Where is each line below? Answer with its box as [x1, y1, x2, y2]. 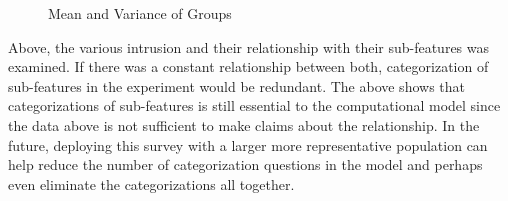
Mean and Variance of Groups [48, 3, 232, 23]
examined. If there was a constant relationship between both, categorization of [8, 56, 489, 77]
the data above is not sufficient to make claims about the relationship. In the [8, 114, 480, 135]
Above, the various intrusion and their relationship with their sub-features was [8, 36, 490, 57]
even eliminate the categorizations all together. [8, 173, 295, 194]
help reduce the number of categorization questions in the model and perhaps [8, 154, 483, 175]
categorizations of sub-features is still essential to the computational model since [8, 95, 501, 116]
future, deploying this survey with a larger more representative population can [8, 134, 488, 155]
